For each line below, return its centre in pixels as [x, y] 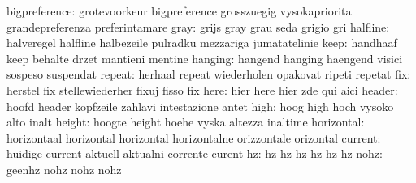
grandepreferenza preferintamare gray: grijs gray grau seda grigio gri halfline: [198, 26]
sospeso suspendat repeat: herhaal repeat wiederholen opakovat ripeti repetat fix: [209, 74]
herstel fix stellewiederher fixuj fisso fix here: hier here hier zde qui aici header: [202, 89]
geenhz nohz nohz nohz [64, 169]
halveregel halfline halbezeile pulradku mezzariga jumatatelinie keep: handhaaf [202, 43]
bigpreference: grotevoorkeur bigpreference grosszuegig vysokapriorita [179, 11]
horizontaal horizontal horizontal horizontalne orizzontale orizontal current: [194, 137]
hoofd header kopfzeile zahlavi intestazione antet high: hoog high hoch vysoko [200, 106]
